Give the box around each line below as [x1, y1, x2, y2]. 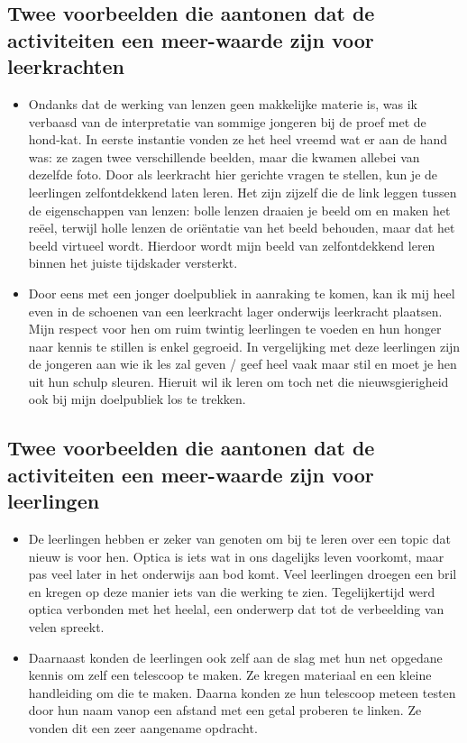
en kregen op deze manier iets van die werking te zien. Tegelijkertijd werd [28, 582, 435, 601]
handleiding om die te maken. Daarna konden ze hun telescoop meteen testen [28, 683, 456, 702]
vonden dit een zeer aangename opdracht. [28, 719, 258, 737]
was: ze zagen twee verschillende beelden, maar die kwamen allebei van [28, 147, 420, 166]
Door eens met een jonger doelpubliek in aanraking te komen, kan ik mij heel [28, 283, 455, 302]
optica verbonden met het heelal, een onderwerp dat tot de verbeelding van [28, 600, 444, 619]
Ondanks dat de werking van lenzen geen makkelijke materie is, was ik [28, 94, 417, 113]
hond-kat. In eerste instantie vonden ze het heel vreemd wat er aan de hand [28, 130, 447, 149]
